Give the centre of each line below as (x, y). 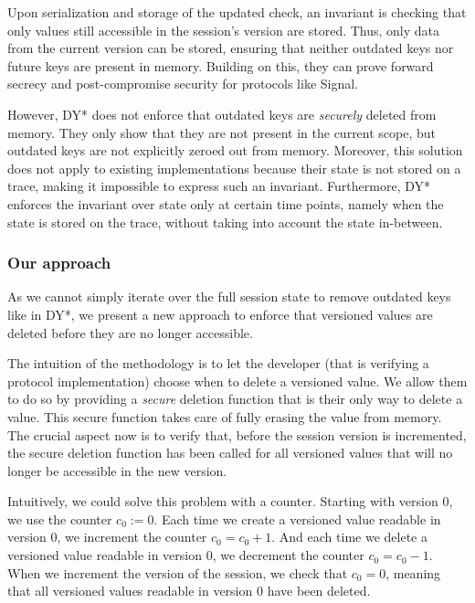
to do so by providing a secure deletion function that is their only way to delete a (235, 399)
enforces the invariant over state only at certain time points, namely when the (226, 203)
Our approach (59, 263)
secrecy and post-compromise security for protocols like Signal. (183, 84)
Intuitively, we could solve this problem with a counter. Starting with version (223, 501)
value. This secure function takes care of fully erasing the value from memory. (225, 416)
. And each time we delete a (349, 537)
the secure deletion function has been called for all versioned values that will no (230, 453)
